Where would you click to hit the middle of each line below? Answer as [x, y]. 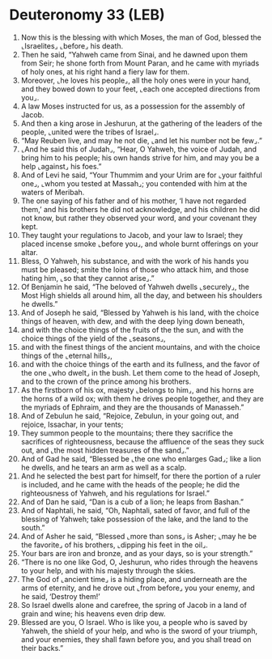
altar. [30, 252]
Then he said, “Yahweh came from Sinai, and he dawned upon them [134, 54]
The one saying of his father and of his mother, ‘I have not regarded [133, 201]
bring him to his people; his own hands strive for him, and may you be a [140, 157]
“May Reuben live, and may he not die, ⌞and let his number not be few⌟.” [141, 140]
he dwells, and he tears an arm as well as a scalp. [104, 467]
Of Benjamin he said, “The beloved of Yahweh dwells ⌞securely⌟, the [135, 287]
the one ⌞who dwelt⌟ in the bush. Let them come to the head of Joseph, [140, 372]
